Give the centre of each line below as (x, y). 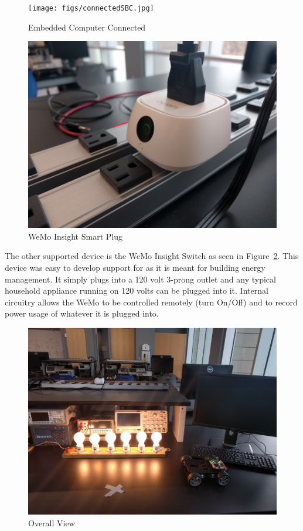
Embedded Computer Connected (87, 27)
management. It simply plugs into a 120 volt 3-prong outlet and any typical (140, 279)
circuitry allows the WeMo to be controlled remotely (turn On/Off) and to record (151, 302)
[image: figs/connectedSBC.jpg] (91, 8)
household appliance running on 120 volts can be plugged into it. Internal (137, 290)
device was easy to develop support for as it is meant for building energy (135, 268)
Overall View (52, 522)
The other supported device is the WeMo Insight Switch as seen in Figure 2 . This (152, 256)
